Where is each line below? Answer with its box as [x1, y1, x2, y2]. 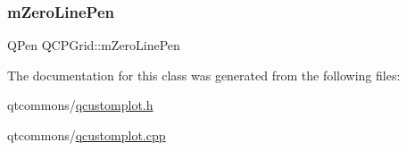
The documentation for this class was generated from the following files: [7, 65, 401, 84]
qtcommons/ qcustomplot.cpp [7, 126, 166, 144]
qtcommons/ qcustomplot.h [7, 96, 154, 114]
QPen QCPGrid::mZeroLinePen [7, 36, 180, 55]
